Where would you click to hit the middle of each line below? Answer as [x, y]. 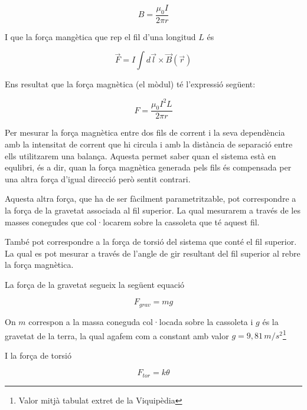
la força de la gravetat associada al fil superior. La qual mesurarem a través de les [153, 210]
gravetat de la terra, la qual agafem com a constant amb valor [117, 335]
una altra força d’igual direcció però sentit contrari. [98, 178]
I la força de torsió [38, 355]
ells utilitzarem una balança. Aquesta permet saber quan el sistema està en [141, 155]
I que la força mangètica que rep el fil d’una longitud [100, 36]
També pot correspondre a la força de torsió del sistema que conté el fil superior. [151, 242]
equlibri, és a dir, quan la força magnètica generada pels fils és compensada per [148, 167]
